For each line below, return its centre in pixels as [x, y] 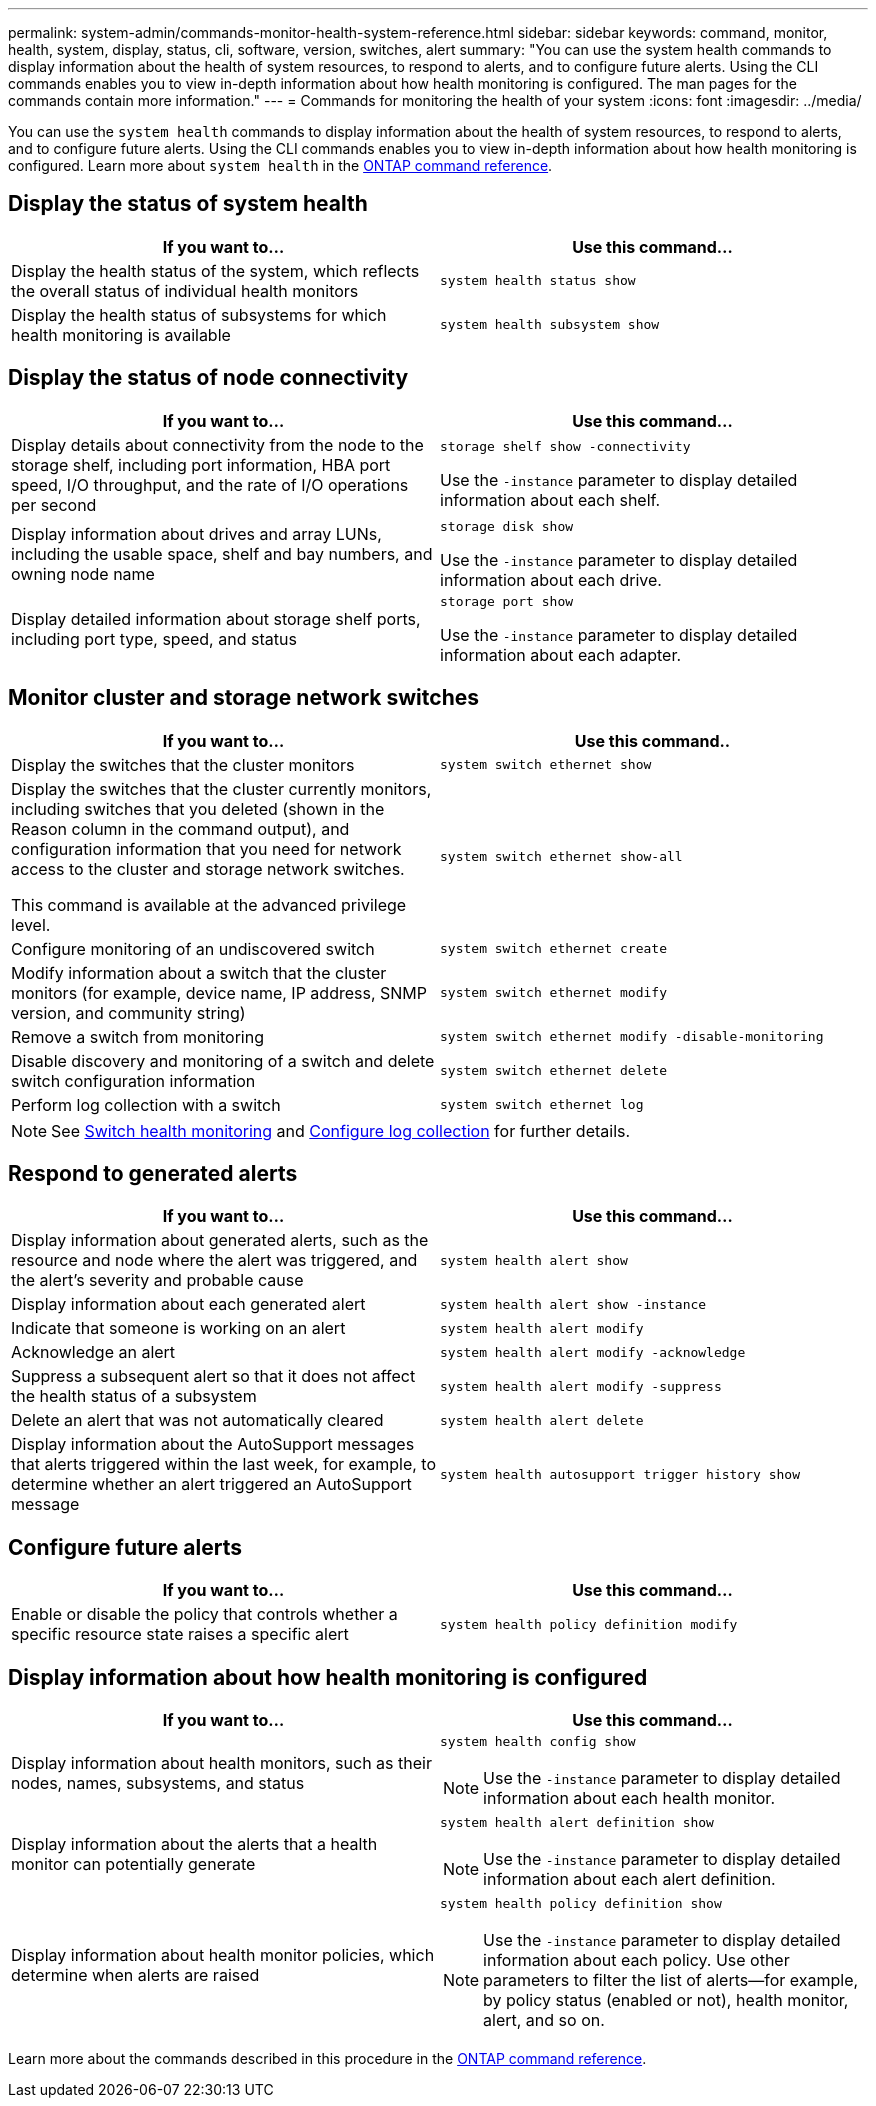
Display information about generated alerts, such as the [220, 1240]
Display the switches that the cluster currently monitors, [221, 788]
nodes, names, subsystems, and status [158, 1782]
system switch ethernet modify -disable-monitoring [632, 1037]
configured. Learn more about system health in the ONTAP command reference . [280, 165]
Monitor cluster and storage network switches [243, 698]
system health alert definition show [577, 1823]
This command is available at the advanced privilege [209, 904]
